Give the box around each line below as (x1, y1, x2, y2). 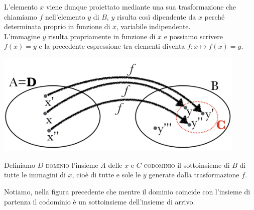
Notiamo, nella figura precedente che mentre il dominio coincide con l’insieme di (4, 186, 250, 197)
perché (204, 11, 225, 22)
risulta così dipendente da (116, 11, 196, 22)
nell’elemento (45, 11, 85, 22)
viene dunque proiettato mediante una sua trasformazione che (46, 2, 236, 12)
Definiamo (4, 159, 36, 170)
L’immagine (4, 31, 40, 41)
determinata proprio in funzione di (4, 21, 110, 32)
